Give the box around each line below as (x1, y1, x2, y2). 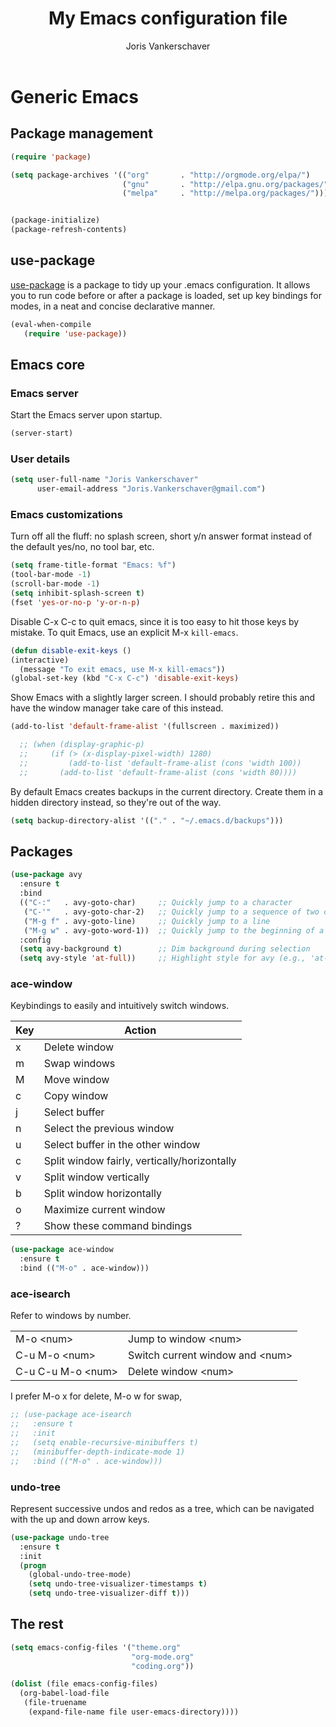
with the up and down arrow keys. (10, 1513, 150, 1525)
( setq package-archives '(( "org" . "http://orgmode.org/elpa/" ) (10, 170, 311, 180)
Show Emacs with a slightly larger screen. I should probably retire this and (10, 692, 316, 704)
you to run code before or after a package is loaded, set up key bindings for (10, 289, 322, 301)
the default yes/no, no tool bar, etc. (10, 541, 155, 553)
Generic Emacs (10, 85, 139, 108)
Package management (10, 125, 153, 142)
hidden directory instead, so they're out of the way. (10, 796, 222, 808)
